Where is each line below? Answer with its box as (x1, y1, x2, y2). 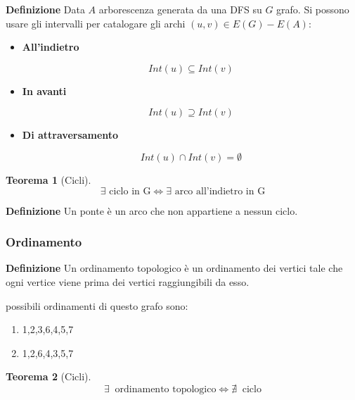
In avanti (22, 83, 67, 98)
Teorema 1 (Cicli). (6, 172, 91, 187)
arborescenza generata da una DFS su (98, 2, 262, 16)
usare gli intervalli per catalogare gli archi (6, 15, 186, 30)
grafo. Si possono (276, 2, 349, 16)
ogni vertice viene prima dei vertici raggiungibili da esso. (6, 274, 250, 289)
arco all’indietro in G (174, 186, 266, 196)
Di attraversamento (22, 127, 119, 142)
